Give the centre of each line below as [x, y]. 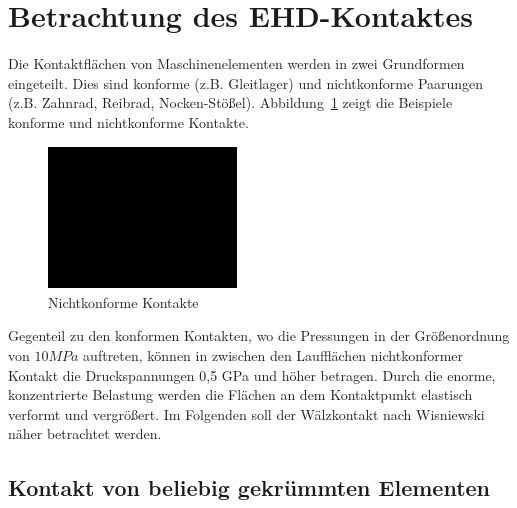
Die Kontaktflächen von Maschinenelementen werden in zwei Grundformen [236, 63]
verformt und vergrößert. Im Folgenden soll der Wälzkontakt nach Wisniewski [246, 413]
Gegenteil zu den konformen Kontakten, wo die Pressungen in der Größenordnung [259, 335]
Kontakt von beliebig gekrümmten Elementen [249, 487]
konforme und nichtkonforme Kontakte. [128, 121]
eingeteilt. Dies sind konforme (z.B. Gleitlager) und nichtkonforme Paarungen [246, 82]
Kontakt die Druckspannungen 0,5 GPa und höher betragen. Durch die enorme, [252, 374]
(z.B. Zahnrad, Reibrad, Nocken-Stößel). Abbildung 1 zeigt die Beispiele [230, 102]
